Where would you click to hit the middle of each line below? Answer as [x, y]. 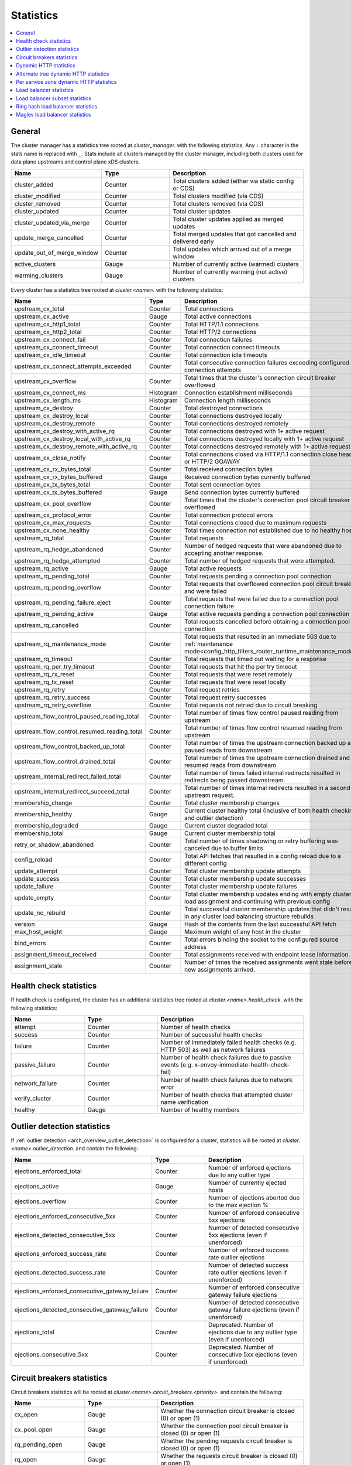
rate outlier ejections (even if [247, 1272]
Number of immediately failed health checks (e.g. [228, 1042]
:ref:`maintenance [209, 643]
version [25, 924]
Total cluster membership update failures [241, 886]
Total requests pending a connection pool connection [258, 576]
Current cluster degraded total [226, 825]
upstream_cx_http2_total [48, 332]
